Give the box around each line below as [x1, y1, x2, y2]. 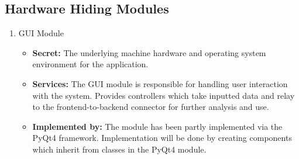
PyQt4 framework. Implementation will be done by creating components [32, 132, 292, 144]
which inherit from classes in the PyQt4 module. [32, 143, 207, 155]
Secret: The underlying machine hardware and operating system [32, 46, 266, 58]
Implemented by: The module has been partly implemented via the [32, 120, 283, 132]
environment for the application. [32, 58, 149, 70]
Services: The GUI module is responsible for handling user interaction [32, 77, 288, 89]
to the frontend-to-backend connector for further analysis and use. [32, 101, 269, 113]
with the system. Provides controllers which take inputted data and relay [32, 89, 295, 101]
